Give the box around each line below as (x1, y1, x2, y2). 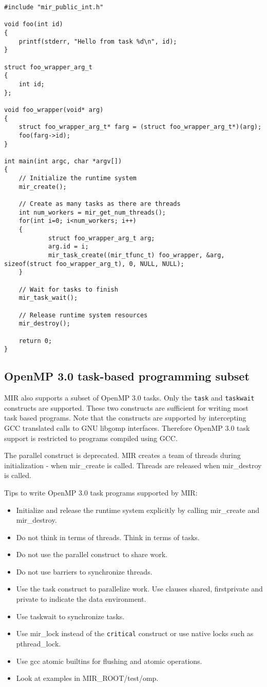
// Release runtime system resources (18, 311, 148, 319)
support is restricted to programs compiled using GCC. (4, 432, 178, 443)
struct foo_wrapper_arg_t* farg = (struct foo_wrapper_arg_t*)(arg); (18, 123, 262, 131)
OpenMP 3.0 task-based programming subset (4, 368, 250, 384)
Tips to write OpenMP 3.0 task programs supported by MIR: (4, 487, 198, 498)
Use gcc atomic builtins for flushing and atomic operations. (16, 655, 202, 666)
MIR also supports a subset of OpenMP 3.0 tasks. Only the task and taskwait (4, 392, 255, 403)
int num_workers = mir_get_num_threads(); (18, 208, 166, 216)
